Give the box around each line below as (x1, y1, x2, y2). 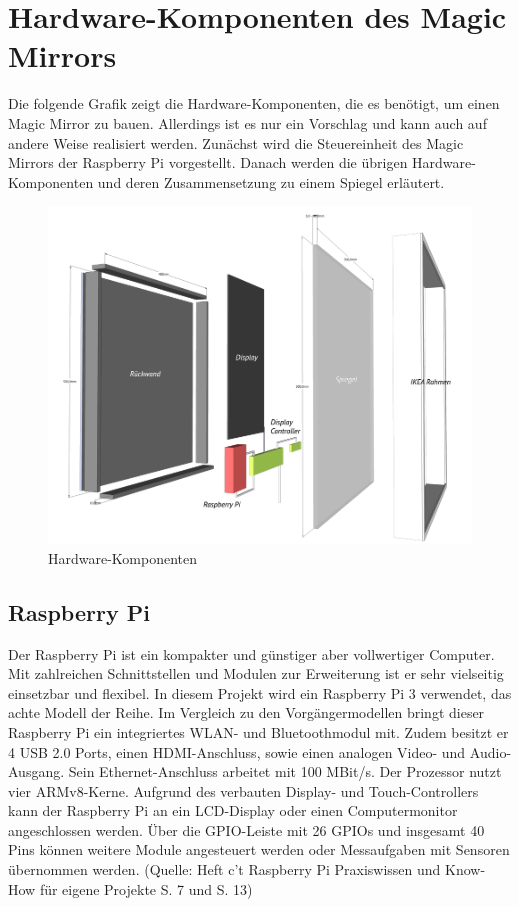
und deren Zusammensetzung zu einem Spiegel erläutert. (97, 171, 445, 192)
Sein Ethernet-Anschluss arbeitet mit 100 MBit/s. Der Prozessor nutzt (68, 761, 502, 782)
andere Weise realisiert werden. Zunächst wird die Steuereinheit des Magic (8, 132, 464, 153)
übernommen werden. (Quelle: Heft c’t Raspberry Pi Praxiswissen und (8, 859, 441, 880)
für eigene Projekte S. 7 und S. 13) (39, 878, 253, 899)
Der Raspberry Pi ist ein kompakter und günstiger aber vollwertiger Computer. (8, 643, 495, 664)
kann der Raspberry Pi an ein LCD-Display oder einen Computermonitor (8, 800, 458, 821)
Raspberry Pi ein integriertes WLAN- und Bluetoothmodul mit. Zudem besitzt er (8, 721, 509, 742)
